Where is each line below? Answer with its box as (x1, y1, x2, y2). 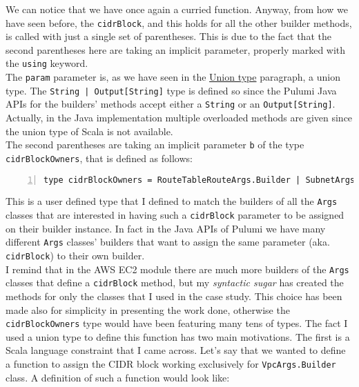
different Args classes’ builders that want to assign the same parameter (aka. (6, 235, 330, 249)
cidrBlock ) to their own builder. (6, 248, 145, 262)
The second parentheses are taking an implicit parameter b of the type (6, 137, 304, 152)
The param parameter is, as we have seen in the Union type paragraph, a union (6, 70, 340, 84)
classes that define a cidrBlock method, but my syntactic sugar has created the (6, 275, 344, 290)
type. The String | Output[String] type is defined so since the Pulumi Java (6, 83, 337, 97)
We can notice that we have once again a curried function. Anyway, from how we (6, 2, 348, 16)
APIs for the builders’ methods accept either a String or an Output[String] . (6, 97, 336, 111)
